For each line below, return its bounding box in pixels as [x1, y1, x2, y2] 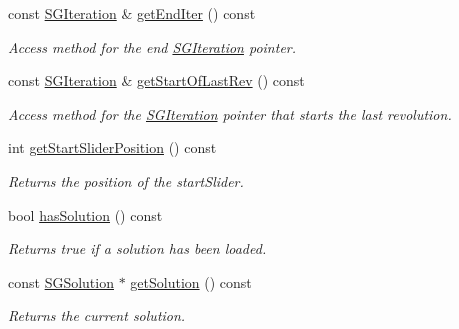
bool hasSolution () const [8, 204, 163, 225]
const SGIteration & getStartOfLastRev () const [8, 70, 305, 91]
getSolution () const [130, 271, 252, 292]
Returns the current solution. [8, 305, 186, 326]
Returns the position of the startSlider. [8, 170, 244, 191]
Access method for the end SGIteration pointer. [8, 36, 297, 57]
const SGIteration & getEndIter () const [8, 3, 256, 23]
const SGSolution [8, 271, 114, 292]
